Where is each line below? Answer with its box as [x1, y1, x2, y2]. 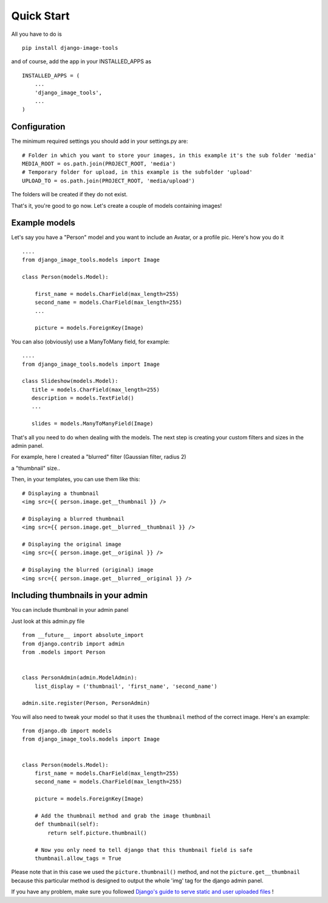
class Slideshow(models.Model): [22, 377, 118, 385]
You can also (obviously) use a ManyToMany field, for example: [11, 338, 170, 345]
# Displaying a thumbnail [22, 490, 100, 496]
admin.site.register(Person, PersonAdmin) [22, 699, 151, 707]
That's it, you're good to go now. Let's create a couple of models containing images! [11, 202, 222, 209]
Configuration [11, 122, 66, 132]
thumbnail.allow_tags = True [34, 854, 121, 862]
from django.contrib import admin [22, 640, 125, 647]
